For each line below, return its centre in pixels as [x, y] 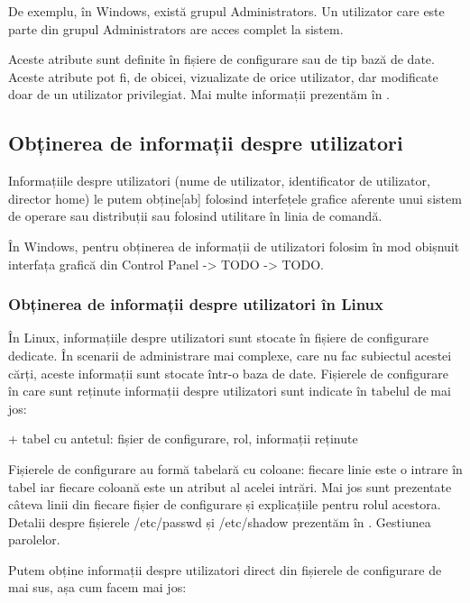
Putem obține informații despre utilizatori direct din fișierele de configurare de [225, 569]
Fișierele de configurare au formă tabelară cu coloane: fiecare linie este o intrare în [235, 468]
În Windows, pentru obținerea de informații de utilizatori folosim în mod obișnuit [234, 246]
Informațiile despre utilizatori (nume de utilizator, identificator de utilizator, [219, 181]
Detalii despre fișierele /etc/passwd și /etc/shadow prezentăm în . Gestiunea [220, 521]
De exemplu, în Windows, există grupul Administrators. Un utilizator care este [226, 11]
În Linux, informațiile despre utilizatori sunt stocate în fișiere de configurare [218, 338]
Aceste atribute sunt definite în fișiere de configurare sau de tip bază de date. [221, 59]
